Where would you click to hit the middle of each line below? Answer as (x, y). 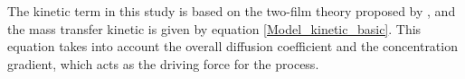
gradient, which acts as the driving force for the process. (163, 63)
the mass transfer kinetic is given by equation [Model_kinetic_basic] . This (214, 28)
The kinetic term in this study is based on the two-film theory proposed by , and (232, 11)
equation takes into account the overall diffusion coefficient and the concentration (232, 46)
